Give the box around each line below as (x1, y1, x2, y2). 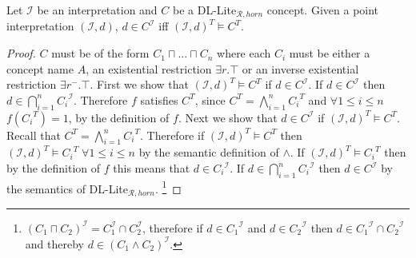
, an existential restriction (86, 60, 212, 77)
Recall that (6, 126, 61, 143)
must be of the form (51, 45, 150, 62)
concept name (6, 60, 74, 77)
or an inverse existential (242, 60, 359, 77)
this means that (113, 160, 190, 177)
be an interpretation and (37, 2, 158, 18)
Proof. (6, 45, 36, 62)
